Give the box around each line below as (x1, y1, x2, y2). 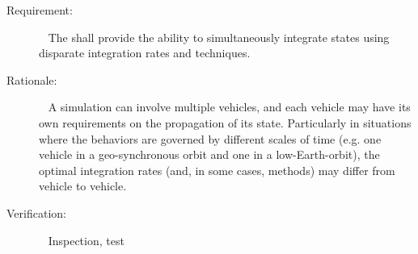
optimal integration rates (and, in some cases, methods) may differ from (39, 161, 395, 178)
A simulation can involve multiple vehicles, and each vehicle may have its (48, 98, 411, 115)
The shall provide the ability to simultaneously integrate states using (48, 28, 390, 45)
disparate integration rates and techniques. (39, 44, 251, 61)
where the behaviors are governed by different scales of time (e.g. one (39, 130, 382, 147)
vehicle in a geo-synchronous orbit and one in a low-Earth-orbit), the (39, 146, 380, 163)
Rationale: (6, 71, 57, 88)
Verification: (6, 204, 66, 221)
